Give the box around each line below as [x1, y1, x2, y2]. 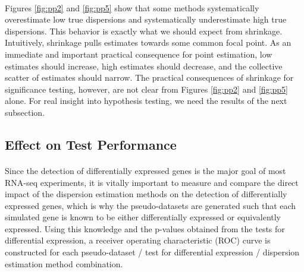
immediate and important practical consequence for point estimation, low [5, 48, 272, 60]
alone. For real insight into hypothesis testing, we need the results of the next [5, 94, 287, 107]
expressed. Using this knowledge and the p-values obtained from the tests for [5, 222, 285, 235]
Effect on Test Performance [5, 135, 177, 153]
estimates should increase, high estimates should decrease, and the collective [5, 59, 283, 72]
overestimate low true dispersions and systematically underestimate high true [5, 13, 287, 26]
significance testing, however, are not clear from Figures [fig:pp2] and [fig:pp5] [5, 83, 288, 95]
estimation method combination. [5, 257, 123, 270]
